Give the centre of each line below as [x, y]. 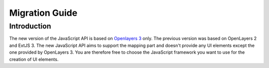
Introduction [30, 26]
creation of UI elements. [34, 59]
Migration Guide [43, 13]
